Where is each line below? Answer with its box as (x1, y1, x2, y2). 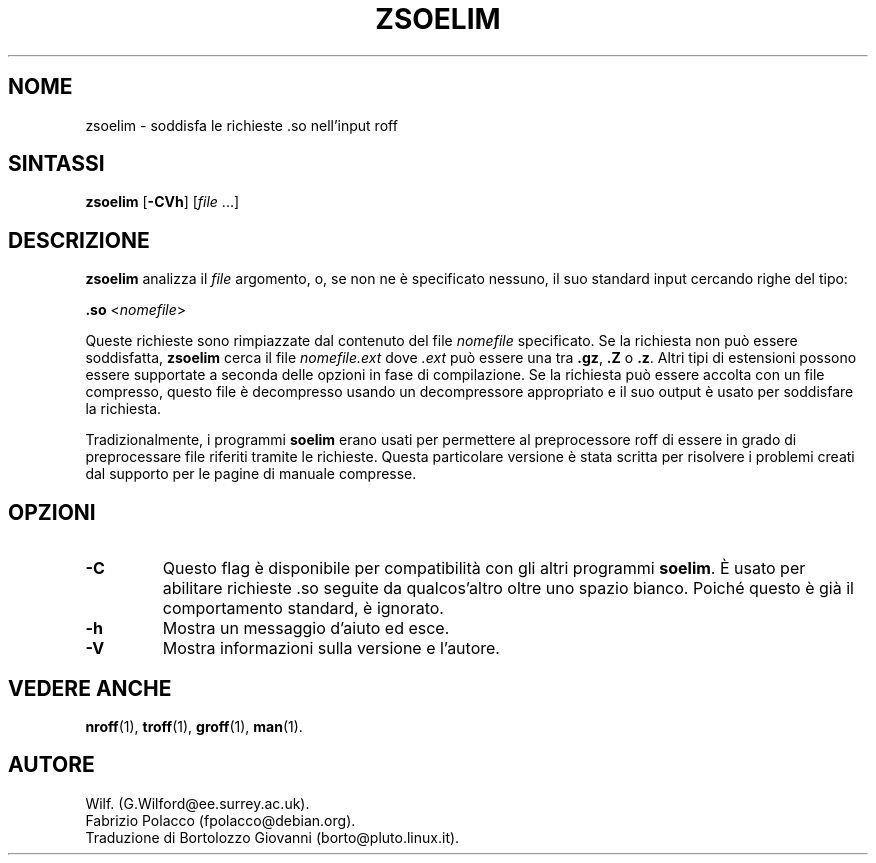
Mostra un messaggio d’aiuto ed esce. (162, 618, 450, 639)
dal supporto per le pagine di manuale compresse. (85, 465, 417, 483)
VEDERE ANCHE (8, 675, 172, 701)
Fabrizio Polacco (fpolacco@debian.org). (85, 811, 356, 829)
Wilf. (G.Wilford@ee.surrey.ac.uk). (85, 794, 310, 812)
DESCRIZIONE (8, 227, 150, 253)
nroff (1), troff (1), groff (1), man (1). (85, 717, 303, 735)
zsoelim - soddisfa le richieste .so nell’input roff (85, 116, 398, 134)
